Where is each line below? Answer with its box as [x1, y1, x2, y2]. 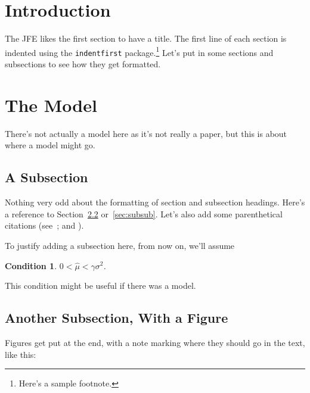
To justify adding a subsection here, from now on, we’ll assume [5, 239, 235, 251]
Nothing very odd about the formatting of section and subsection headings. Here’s [5, 196, 305, 208]
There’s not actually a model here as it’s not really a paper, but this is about [5, 127, 287, 139]
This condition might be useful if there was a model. [5, 279, 196, 292]
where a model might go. [5, 139, 95, 151]
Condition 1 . [5, 259, 57, 272]
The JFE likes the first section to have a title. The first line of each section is [5, 32, 287, 45]
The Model [5, 92, 97, 117]
